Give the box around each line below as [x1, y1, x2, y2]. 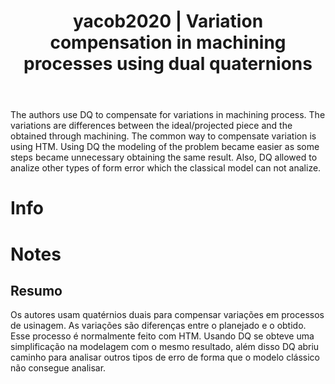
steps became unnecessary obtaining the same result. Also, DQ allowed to [10, 151, 318, 164]
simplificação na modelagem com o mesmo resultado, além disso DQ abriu [10, 341, 320, 353]
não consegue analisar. [10, 362, 107, 374]
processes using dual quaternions [23, 53, 313, 75]
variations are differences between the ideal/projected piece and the [10, 120, 293, 132]
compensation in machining [49, 31, 287, 54]
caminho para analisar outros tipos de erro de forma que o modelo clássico [10, 351, 320, 364]
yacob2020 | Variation [72, 10, 264, 33]
